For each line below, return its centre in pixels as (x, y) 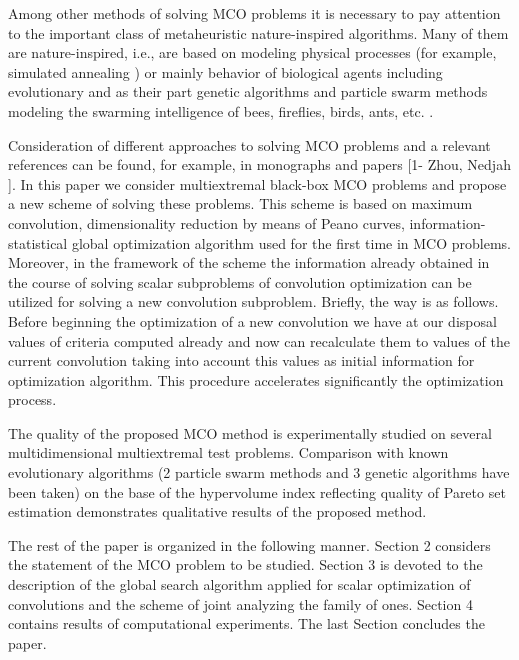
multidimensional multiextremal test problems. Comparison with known (228, 452)
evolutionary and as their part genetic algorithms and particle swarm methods (248, 91)
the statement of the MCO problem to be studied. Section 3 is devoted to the (245, 564)
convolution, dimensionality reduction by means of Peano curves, (206, 222)
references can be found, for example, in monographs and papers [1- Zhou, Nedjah (259, 164)
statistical (38, 242)
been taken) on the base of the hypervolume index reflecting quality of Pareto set (257, 491)
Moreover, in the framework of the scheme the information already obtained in (249, 262)
